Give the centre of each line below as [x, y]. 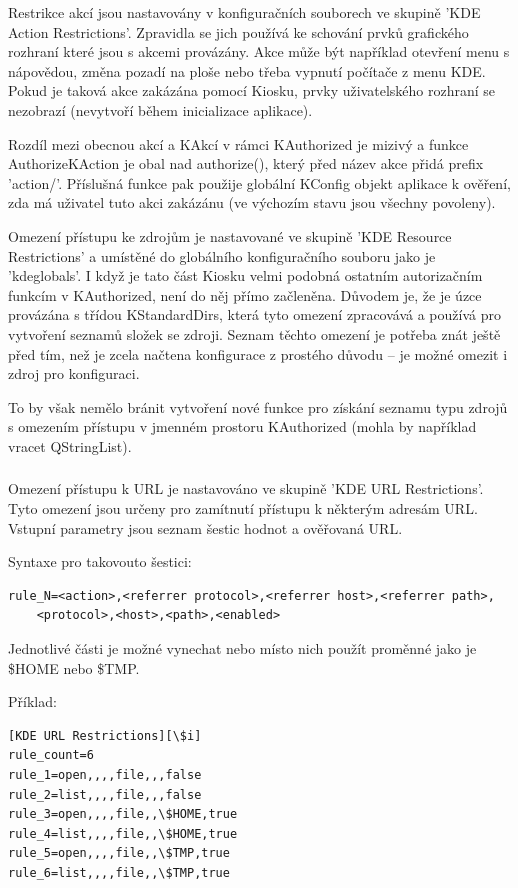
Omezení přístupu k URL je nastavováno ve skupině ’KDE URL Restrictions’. [246, 488]
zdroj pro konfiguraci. [74, 373]
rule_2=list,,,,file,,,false [105, 794]
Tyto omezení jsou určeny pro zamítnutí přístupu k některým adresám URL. [243, 507]
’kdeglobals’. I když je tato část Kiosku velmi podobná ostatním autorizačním [245, 275]
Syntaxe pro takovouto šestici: [100, 561]
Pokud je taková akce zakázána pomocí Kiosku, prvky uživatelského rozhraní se [252, 90]
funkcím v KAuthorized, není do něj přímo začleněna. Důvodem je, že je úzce [245, 294]
